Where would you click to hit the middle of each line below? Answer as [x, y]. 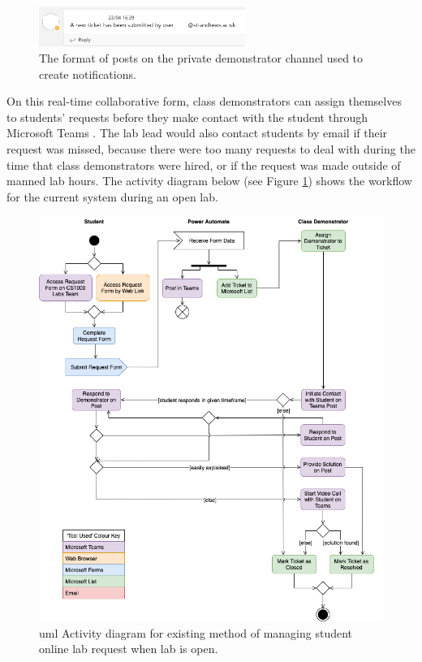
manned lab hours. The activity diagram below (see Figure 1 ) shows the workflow [209, 181]
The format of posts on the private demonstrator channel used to [201, 57]
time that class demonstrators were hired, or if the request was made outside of [204, 164]
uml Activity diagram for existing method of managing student [196, 632]
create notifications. [88, 74]
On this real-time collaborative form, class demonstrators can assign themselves [204, 101]
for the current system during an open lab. [112, 196]
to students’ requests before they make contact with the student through [187, 117]
